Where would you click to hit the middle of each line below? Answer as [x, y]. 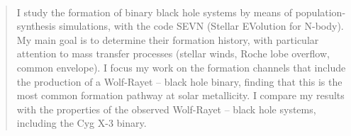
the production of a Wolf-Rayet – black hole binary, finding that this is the [179, 81]
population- [321, 12]
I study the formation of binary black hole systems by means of [154, 12]
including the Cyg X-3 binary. [82, 123]
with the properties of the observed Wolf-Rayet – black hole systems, [166, 109]
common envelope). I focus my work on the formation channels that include [181, 67]
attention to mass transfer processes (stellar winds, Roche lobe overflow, [173, 53]
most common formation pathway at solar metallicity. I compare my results [180, 95]
